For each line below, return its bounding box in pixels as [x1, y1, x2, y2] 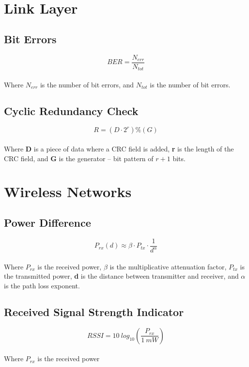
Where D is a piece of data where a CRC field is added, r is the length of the [4, 144, 234, 154]
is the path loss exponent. [4, 281, 80, 291]
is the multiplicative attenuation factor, [109, 261, 227, 271]
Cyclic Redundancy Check [4, 103, 139, 118]
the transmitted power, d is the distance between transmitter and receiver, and [4, 271, 239, 281]
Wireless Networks [4, 182, 132, 201]
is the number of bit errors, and [40, 79, 134, 89]
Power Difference [4, 215, 91, 230]
